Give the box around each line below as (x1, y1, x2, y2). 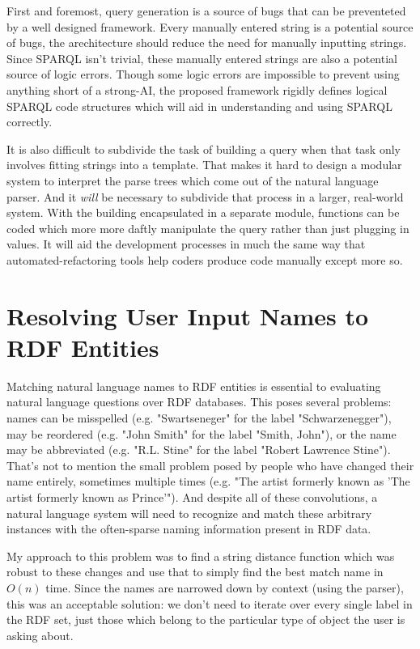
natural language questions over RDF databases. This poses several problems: (6, 393, 392, 410)
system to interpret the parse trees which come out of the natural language (6, 172, 379, 189)
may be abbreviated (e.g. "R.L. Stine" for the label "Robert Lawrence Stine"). (6, 441, 391, 458)
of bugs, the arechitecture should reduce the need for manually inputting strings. (6, 34, 407, 51)
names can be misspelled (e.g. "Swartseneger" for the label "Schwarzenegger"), (6, 409, 392, 426)
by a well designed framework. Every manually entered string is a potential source (6, 18, 414, 35)
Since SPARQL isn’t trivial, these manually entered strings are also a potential (6, 49, 397, 66)
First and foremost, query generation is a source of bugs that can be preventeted (6, 2, 406, 19)
